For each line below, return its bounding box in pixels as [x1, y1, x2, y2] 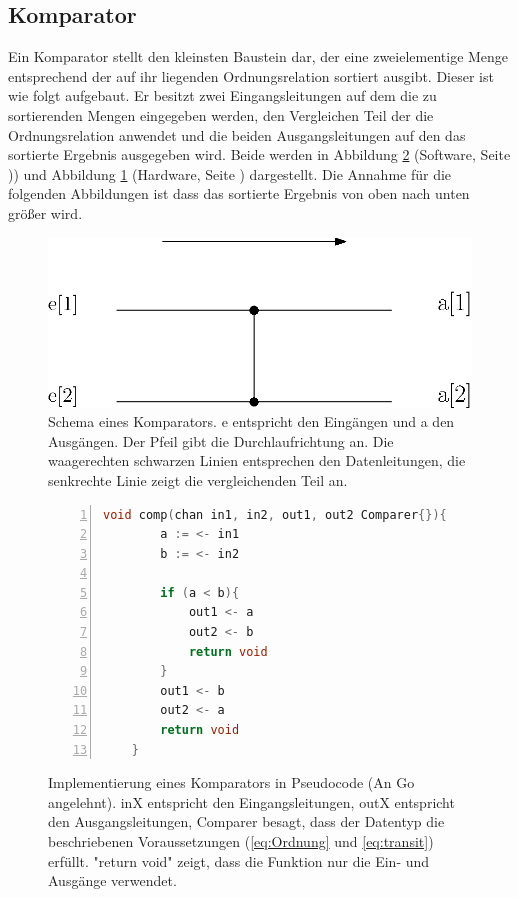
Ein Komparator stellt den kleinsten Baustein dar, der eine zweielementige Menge [8, 46, 509, 67]
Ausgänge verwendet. [48, 870, 177, 891]
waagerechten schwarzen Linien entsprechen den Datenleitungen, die [48, 450, 466, 471]
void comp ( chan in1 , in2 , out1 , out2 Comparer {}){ [103, 507, 447, 522]
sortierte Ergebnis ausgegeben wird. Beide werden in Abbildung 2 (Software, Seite [8, 144, 511, 165]
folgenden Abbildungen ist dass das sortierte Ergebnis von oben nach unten [8, 183, 470, 204]
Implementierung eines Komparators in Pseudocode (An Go [48, 772, 415, 793]
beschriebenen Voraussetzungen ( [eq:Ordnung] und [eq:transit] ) [48, 831, 434, 852]
